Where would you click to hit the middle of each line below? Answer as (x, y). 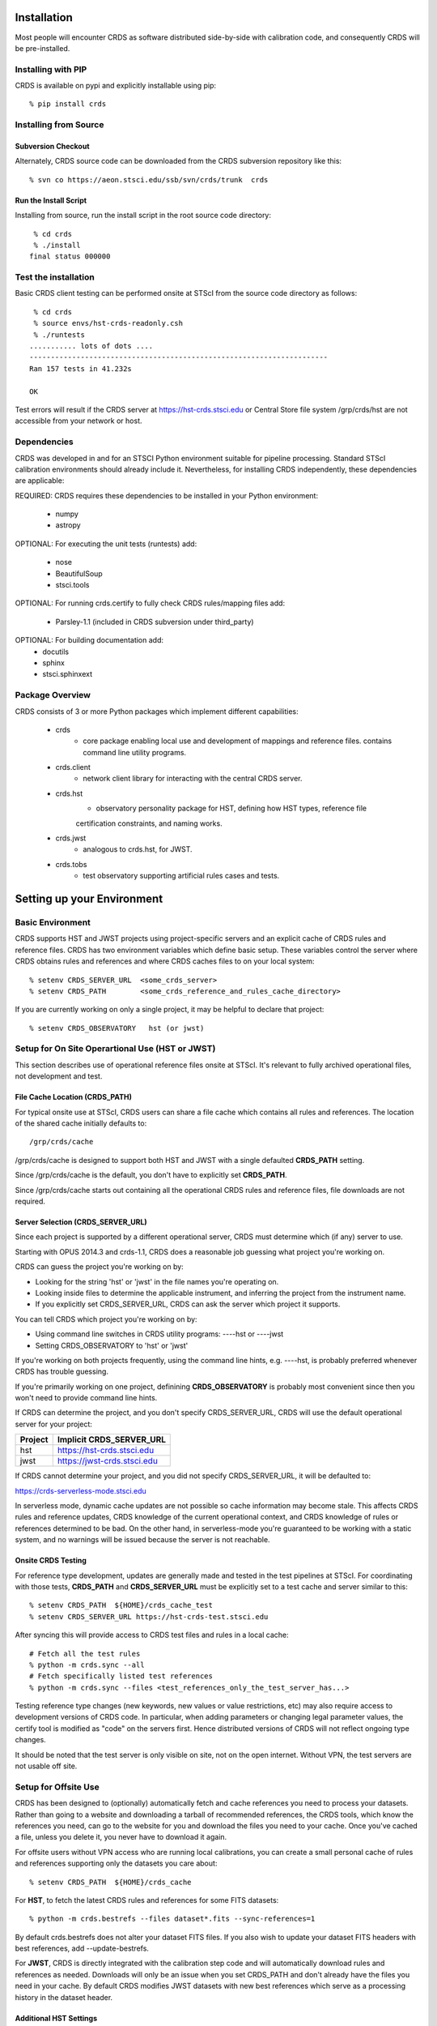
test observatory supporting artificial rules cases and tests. (181, 876)
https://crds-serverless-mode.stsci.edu (81, 1490)
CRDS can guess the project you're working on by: (99, 1267)
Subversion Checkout (52, 146)
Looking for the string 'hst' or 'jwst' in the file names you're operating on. (157, 1281)
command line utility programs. (134, 752)
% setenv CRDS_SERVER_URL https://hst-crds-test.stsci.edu (149, 1616)
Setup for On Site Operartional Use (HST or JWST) (115, 1049)
